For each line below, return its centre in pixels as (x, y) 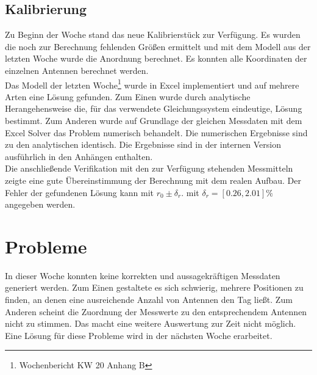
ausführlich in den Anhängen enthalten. (79, 156)
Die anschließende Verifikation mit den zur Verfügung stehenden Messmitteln (149, 168)
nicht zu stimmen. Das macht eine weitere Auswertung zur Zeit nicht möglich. (151, 323)
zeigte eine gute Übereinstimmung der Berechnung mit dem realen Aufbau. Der (153, 180)
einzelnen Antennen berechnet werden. (77, 70)
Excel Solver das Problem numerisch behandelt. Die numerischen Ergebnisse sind (156, 132)
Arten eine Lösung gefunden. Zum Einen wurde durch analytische (128, 96)
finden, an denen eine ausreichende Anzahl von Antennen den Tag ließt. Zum (149, 300)
